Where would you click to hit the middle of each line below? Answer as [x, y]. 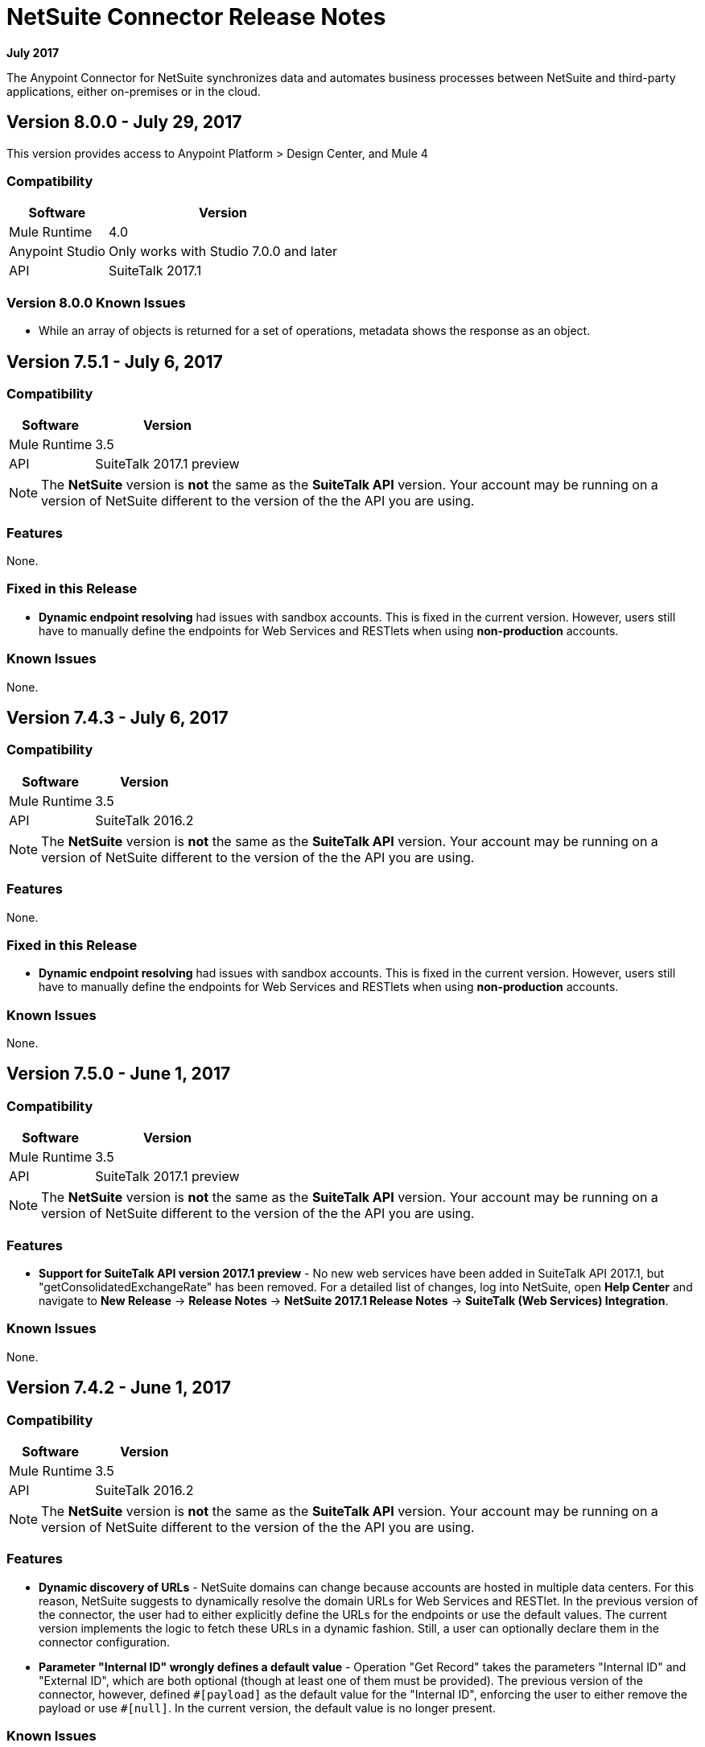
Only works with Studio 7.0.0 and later [223, 252]
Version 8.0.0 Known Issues [96, 302]
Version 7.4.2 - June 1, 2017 [119, 1388]
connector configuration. [105, 1642]
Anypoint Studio [57, 252]
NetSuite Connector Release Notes [196, 17]
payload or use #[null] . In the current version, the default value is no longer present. [267, 1708]
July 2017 [33, 52]
